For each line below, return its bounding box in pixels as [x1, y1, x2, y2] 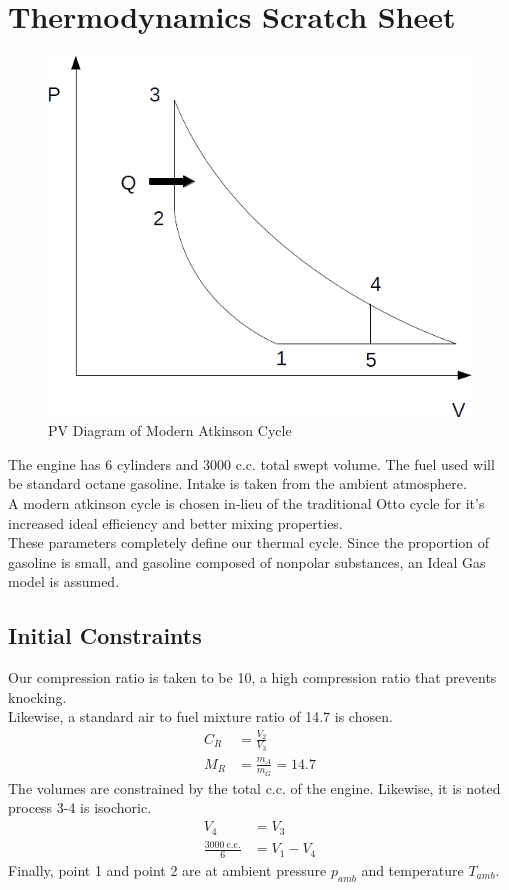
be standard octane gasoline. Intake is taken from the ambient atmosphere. [8, 473, 467, 494]
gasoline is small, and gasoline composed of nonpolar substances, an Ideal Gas [8, 551, 486, 572]
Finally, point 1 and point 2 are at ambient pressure [8, 859, 327, 880]
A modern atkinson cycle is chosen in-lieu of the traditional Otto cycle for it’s [8, 492, 485, 513]
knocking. [8, 686, 67, 707]
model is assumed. [8, 571, 120, 592]
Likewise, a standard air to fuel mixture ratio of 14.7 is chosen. [8, 706, 393, 727]
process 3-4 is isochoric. [8, 797, 152, 818]
